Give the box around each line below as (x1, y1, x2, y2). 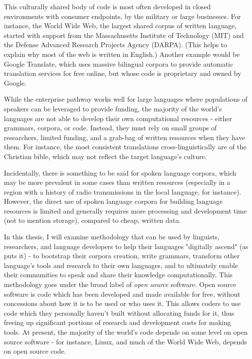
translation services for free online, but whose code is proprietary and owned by (4, 68, 241, 78)
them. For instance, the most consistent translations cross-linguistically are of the (4, 142, 247, 152)
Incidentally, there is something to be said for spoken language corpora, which (4, 167, 236, 178)
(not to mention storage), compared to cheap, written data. (4, 215, 181, 225)
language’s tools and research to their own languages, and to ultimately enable (4, 260, 238, 270)
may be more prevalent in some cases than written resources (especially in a (4, 177, 231, 187)
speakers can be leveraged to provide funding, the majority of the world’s (4, 103, 222, 113)
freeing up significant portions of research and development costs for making (4, 317, 231, 327)
